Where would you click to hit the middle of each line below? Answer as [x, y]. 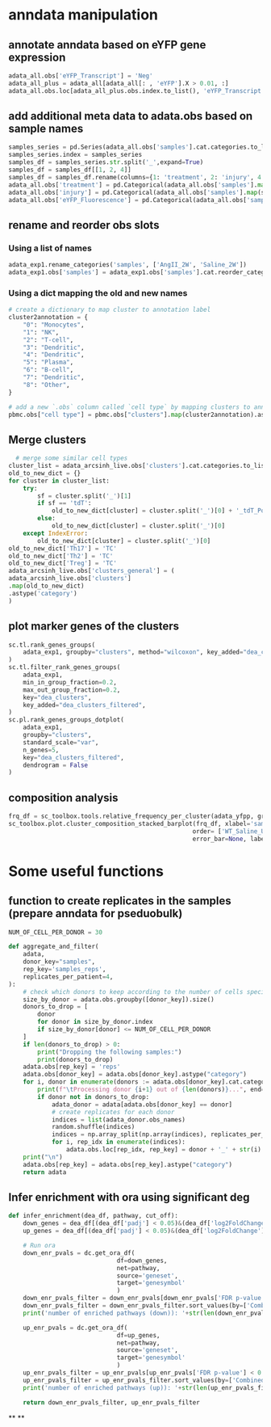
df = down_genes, [142, 1261]
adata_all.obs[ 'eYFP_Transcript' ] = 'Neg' [81, 76]
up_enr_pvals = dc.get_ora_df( [75, 1328]
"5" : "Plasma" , [48, 362]
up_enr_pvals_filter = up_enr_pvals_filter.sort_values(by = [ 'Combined [144, 1380]
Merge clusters [48, 439]
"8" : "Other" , [46, 385]
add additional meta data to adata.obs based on [131, 116]
